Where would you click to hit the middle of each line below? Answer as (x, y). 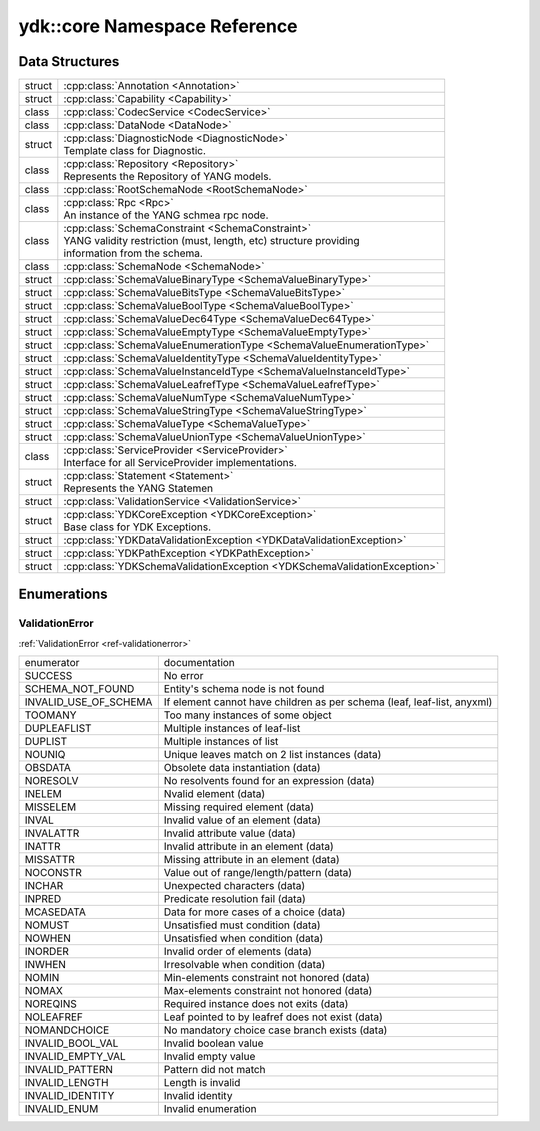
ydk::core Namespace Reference (158, 26)
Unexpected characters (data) (234, 886)
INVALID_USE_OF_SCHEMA (88, 702)
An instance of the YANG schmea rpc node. (166, 215)
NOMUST (47, 925)
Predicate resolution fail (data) (235, 899)
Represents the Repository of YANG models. (167, 177)
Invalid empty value (209, 1057)
